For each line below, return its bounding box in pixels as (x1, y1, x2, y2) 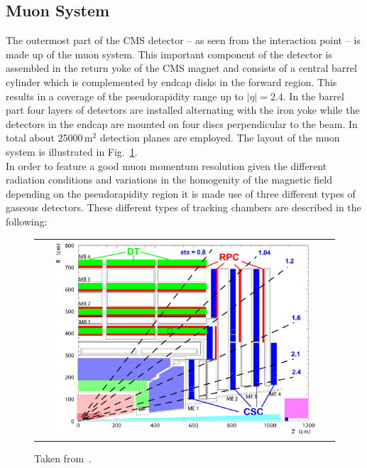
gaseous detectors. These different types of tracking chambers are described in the (6, 200, 361, 215)
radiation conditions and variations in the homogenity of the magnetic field (6, 172, 332, 187)
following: (6, 213, 48, 228)
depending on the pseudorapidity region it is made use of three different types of (6, 186, 356, 201)
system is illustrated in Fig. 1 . (6, 144, 138, 159)
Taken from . (34, 451, 92, 466)
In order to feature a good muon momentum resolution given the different (6, 158, 327, 173)
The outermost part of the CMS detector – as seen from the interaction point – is (6, 33, 361, 48)
